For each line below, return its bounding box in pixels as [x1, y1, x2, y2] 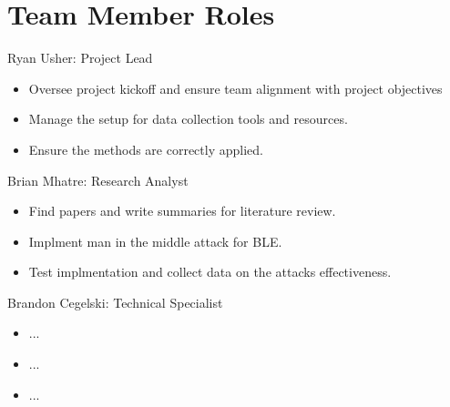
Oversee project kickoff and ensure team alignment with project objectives [28, 78, 443, 97]
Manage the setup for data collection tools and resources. [28, 109, 348, 128]
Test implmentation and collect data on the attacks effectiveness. [28, 262, 392, 281]
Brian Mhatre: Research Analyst [7, 170, 189, 189]
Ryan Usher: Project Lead [7, 48, 153, 67]
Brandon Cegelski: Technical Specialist [7, 292, 223, 311]
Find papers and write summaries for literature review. [28, 201, 336, 220]
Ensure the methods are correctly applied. [28, 139, 263, 158]
